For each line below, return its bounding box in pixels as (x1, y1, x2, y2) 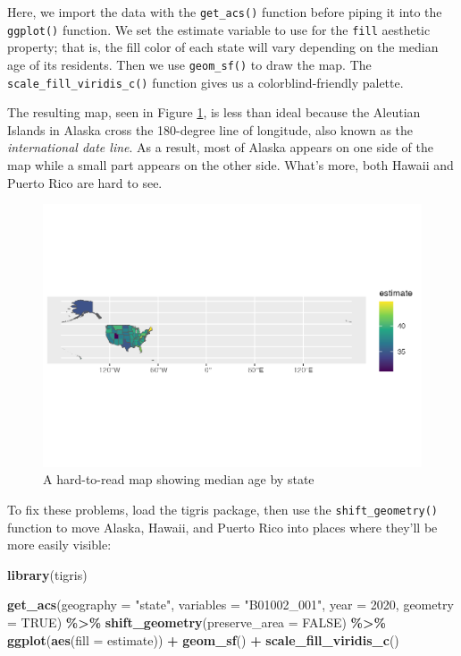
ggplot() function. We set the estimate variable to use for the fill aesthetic (7, 20, 431, 38)
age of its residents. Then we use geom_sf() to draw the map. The (7, 55, 372, 73)
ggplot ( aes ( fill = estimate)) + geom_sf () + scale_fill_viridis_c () (7, 630, 399, 649)
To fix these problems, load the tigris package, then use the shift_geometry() (7, 499, 439, 518)
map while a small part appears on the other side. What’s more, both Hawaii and (7, 156, 454, 174)
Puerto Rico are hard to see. (7, 173, 163, 192)
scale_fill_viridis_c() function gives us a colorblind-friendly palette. (7, 72, 404, 91)
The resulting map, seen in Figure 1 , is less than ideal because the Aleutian (7, 103, 421, 122)
